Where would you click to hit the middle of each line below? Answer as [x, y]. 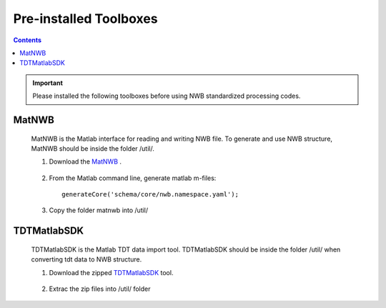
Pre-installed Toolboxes [85, 19]
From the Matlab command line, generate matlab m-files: [133, 178]
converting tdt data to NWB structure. [86, 259]
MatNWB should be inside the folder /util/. [93, 148]
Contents [28, 40]
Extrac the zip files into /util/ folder [100, 289]
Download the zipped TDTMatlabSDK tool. [111, 272]
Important [48, 83]
